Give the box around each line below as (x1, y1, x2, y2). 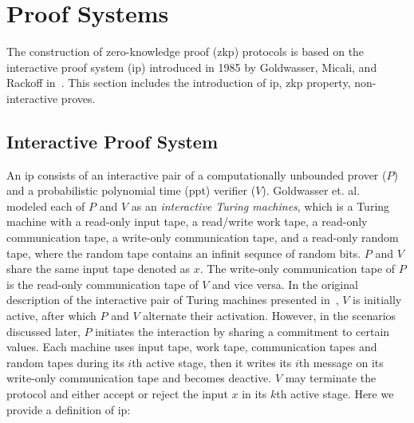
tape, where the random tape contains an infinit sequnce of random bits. (6, 244, 361, 261)
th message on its (298, 354, 384, 370)
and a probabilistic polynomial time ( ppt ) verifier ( (6, 182, 256, 199)
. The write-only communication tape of (199, 260, 396, 277)
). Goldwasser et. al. (262, 182, 361, 199)
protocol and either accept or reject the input (6, 385, 228, 402)
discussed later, (6, 322, 81, 339)
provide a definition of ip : (6, 401, 131, 417)
